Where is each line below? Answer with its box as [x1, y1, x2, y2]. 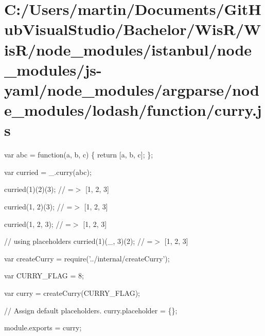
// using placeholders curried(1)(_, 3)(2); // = [4, 236, 153, 246]
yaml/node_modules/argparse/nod [4, 79, 259, 100]
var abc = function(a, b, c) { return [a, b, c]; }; [4, 149, 153, 160]
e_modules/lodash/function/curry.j [4, 99, 262, 120]
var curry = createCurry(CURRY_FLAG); [4, 288, 140, 298]
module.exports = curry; [4, 322, 82, 333]
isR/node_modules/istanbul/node [4, 39, 252, 60]
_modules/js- [4, 59, 102, 80]
